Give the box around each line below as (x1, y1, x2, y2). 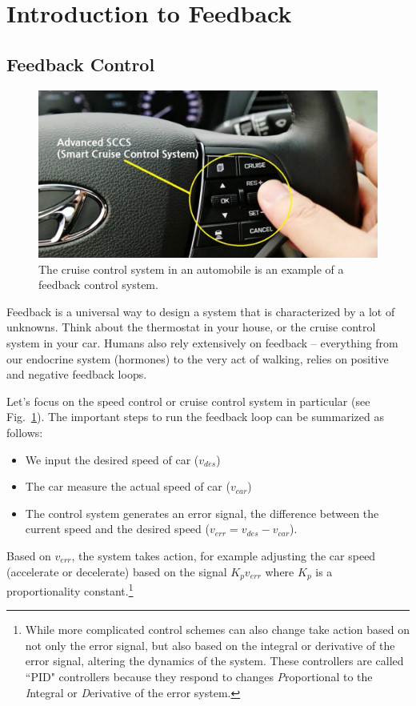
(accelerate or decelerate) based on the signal (6, 563, 227, 580)
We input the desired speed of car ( (25, 451, 199, 467)
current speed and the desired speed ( (25, 520, 210, 537)
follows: (6, 424, 43, 441)
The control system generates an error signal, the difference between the (25, 504, 379, 521)
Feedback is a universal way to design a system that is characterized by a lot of (6, 303, 395, 319)
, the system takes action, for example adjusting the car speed (71, 548, 376, 564)
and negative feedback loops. (6, 366, 147, 383)
